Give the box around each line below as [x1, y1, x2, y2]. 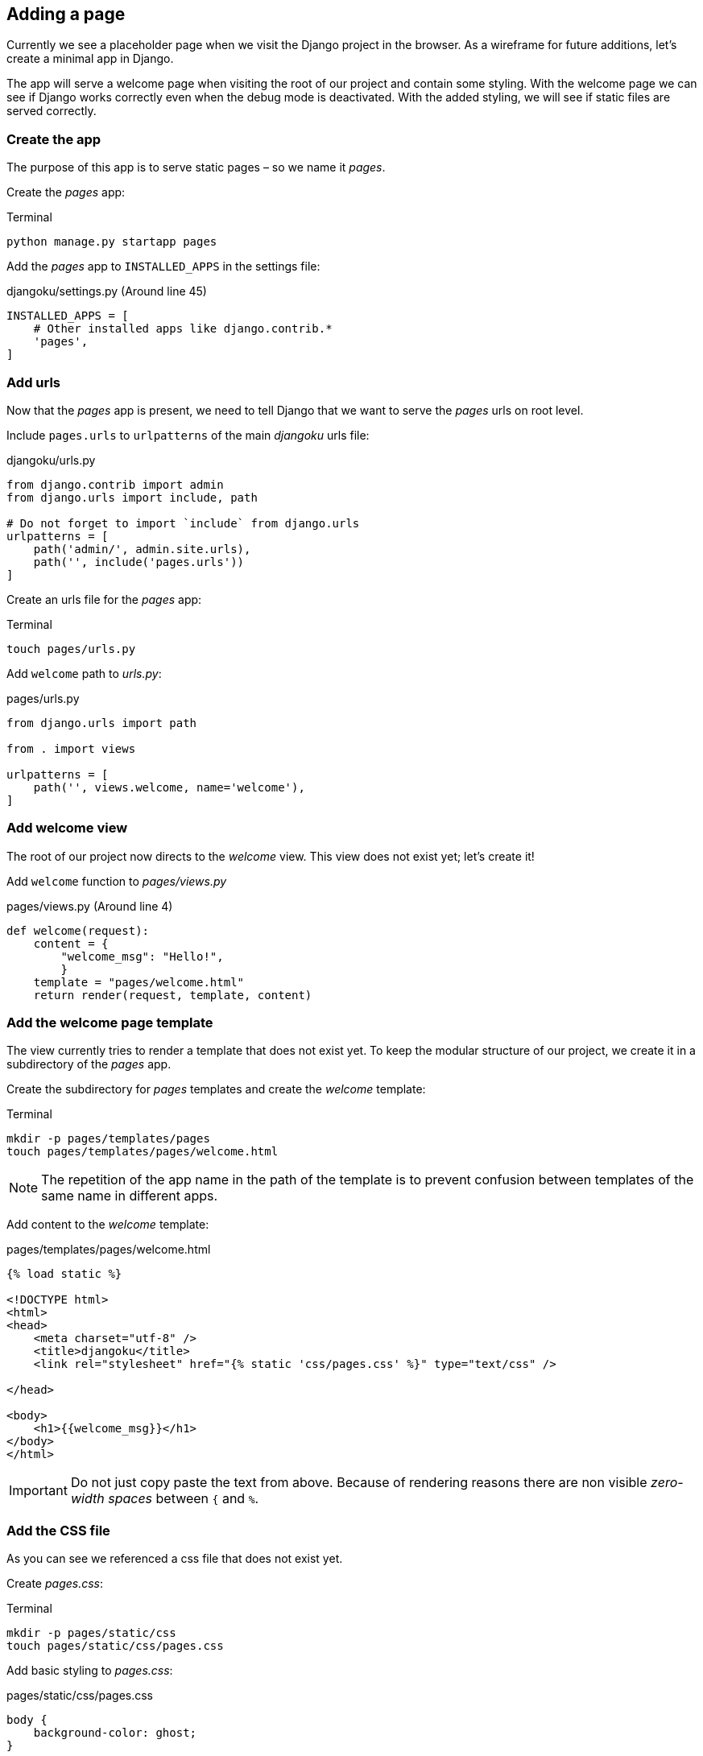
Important [9, 1482, 68, 1499]
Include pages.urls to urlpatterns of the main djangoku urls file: [6, 428, 370, 442]
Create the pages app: [6, 185, 126, 200]
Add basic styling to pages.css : [6, 1663, 173, 1678]
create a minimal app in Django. [6, 52, 174, 66]
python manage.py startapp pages [6, 235, 217, 249]
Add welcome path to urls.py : [6, 666, 162, 680]
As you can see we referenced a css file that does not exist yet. [6, 1551, 343, 1566]
